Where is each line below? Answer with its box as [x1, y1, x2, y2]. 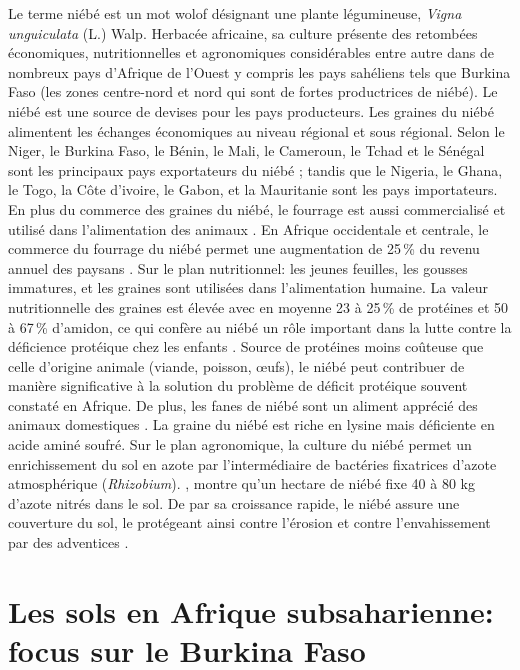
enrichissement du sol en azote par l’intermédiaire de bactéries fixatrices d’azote [8, 453, 497, 474]
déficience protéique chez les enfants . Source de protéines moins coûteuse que [8, 336, 484, 357]
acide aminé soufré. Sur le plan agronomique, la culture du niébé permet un [8, 434, 472, 455]
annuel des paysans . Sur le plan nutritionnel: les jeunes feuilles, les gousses [8, 257, 468, 278]
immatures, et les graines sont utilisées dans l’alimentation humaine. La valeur [8, 277, 488, 298]
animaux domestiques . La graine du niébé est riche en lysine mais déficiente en [8, 414, 495, 435]
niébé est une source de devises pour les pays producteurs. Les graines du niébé [8, 100, 494, 121]
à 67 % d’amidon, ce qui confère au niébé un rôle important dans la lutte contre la [8, 316, 512, 337]
